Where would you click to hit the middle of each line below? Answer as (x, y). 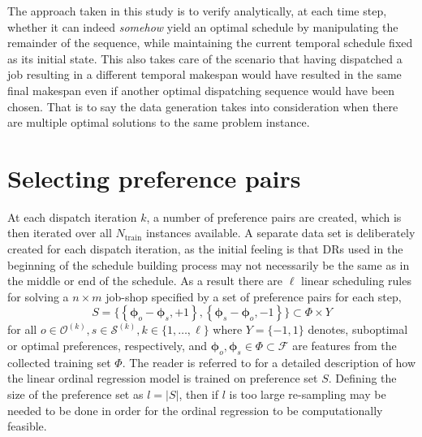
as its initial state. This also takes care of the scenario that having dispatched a (205, 58)
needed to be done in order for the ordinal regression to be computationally (195, 410)
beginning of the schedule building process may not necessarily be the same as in (209, 264)
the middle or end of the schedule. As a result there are (145, 281)
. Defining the (362, 378)
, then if (198, 394)
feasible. (27, 426)
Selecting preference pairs (154, 177)
